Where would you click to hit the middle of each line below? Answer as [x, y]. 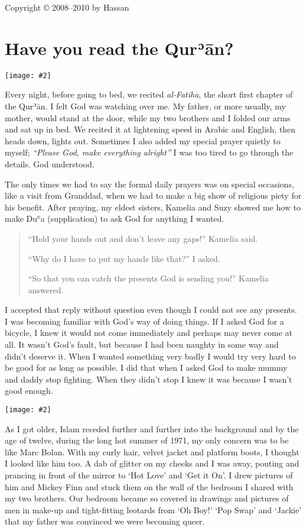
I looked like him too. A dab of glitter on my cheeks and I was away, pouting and [152, 463]
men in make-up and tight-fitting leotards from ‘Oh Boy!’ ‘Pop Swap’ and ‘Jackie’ [153, 509]
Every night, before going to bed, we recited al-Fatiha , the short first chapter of [149, 94]
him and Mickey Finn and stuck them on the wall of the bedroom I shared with [149, 486]
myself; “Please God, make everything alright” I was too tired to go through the [149, 152]
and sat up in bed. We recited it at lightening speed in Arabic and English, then [150, 129]
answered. [46, 289]
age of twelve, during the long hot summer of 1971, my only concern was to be [147, 440]
